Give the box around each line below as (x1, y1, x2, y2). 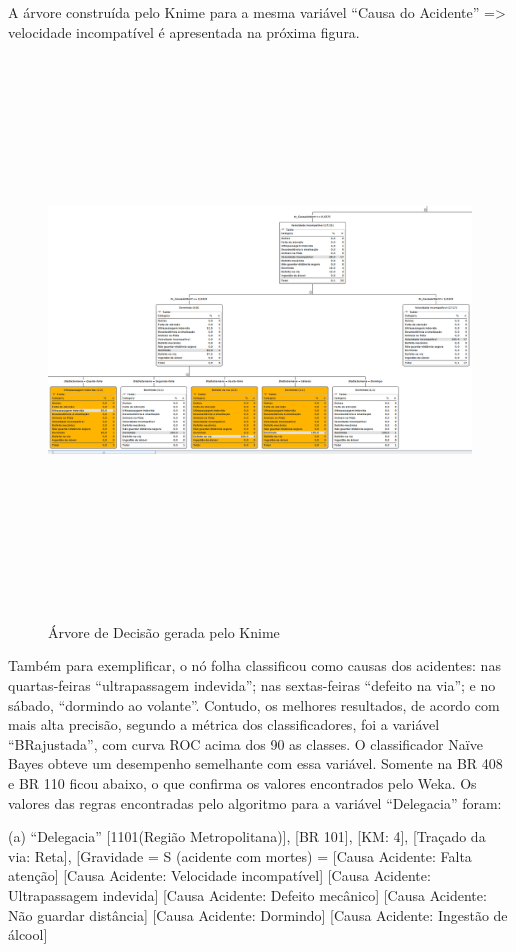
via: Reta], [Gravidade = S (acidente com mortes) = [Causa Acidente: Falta (8, 845, 472, 866)
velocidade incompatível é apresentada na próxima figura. (8, 21, 360, 42)
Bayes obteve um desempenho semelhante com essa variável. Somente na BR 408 (8, 753, 503, 774)
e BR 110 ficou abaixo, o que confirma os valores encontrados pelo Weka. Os (8, 772, 477, 793)
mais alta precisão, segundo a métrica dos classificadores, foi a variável (8, 714, 440, 735)
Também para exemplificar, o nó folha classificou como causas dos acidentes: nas (8, 655, 501, 676)
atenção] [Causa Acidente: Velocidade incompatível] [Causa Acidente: (8, 865, 431, 886)
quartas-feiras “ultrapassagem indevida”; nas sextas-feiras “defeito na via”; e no (8, 675, 496, 695)
